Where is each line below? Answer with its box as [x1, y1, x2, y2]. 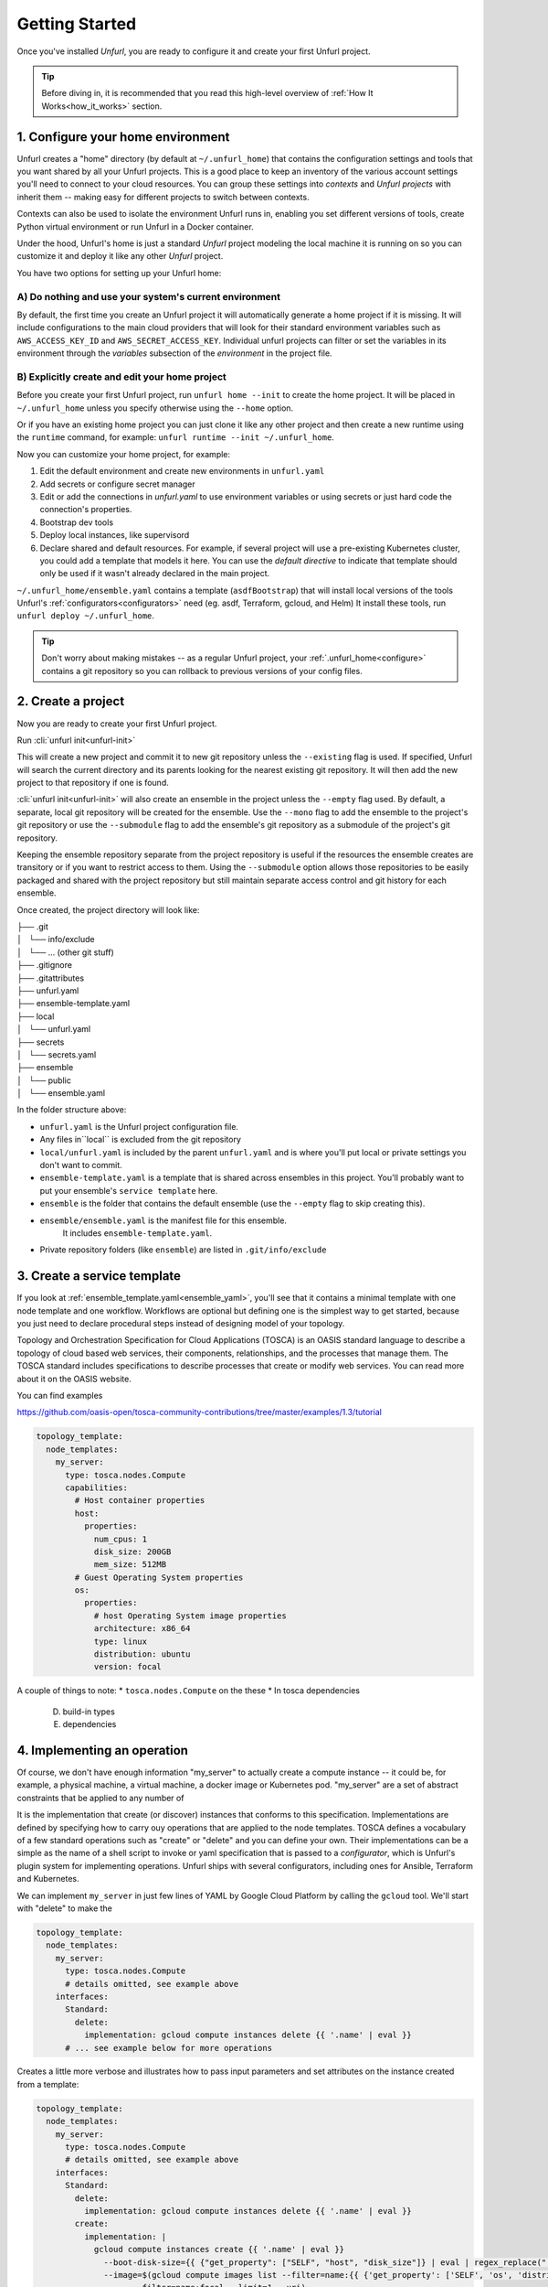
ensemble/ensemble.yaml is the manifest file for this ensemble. [39, 1215, 288, 1226]
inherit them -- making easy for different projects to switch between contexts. [16, 191, 310, 202]
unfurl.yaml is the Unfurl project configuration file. [39, 1121, 239, 1132]
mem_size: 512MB [93, 1560, 167, 1570]
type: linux [93, 1636, 148, 1647]
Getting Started [16, 14, 137, 34]
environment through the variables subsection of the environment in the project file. [16, 348, 332, 359]
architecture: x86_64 [93, 1624, 191, 1634]
